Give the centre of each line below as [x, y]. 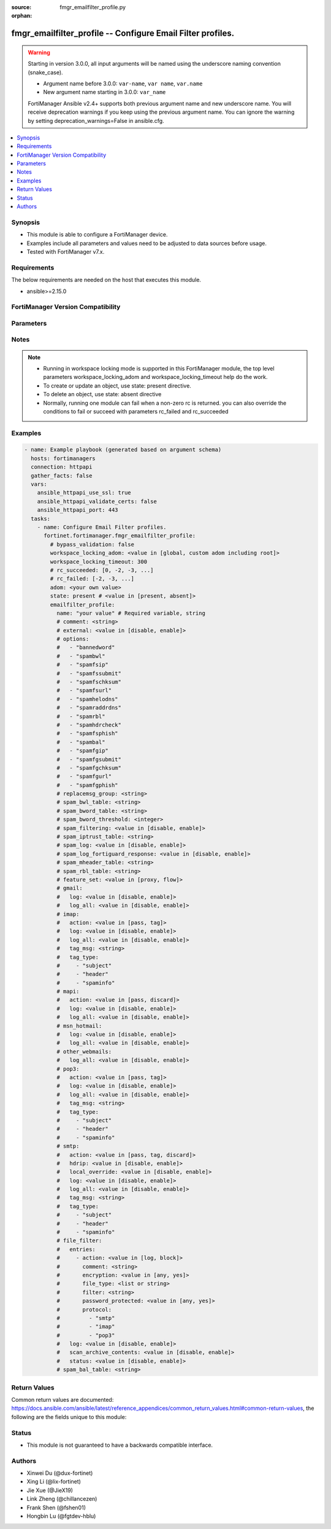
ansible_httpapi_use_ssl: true [84, 493]
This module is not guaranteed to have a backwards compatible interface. [120, 1445]
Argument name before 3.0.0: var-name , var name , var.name [123, 84]
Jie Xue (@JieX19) [50, 1490]
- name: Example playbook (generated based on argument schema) [123, 450]
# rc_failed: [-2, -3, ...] [92, 579]
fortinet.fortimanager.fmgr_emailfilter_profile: [120, 536]
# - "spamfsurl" [84, 690]
